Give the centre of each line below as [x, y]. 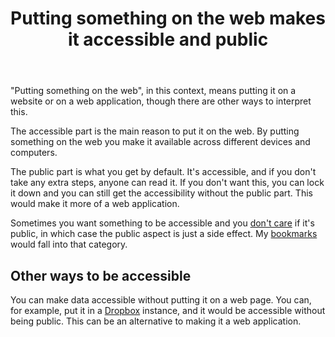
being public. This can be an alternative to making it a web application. [156, 321]
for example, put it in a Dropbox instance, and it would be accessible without [168, 310]
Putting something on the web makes [168, 18]
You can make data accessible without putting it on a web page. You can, [161, 300]
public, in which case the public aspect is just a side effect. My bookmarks [164, 234]
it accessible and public [168, 39]
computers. [34, 153]
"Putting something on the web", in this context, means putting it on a [153, 91]
